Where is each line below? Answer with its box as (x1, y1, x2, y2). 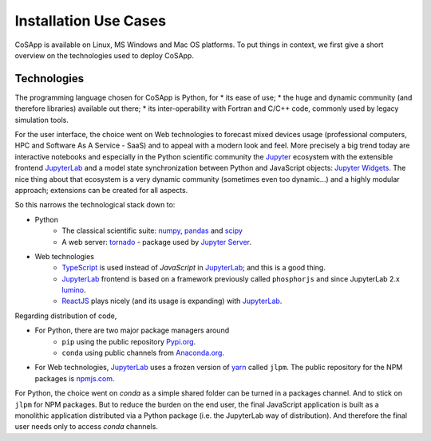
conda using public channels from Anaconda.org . (61, 348, 225, 358)
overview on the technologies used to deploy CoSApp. (14, 50, 195, 60)
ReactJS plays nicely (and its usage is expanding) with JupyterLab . (61, 296, 283, 306)
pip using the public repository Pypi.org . (61, 337, 196, 346)
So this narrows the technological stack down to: (14, 200, 176, 210)
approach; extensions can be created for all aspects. (14, 185, 188, 195)
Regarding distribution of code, (14, 311, 117, 321)
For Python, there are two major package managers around (34, 325, 230, 335)
